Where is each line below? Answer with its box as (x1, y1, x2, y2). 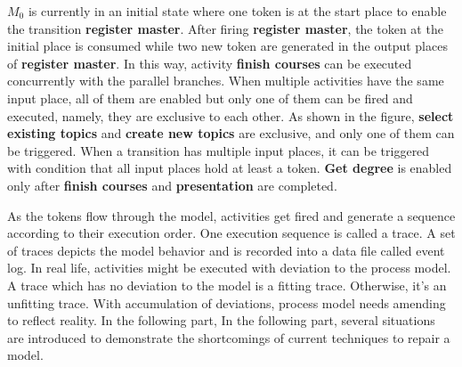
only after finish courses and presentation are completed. (7, 175, 337, 194)
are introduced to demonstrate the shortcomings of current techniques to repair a (7, 328, 450, 347)
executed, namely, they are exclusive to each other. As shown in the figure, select (7, 106, 454, 125)
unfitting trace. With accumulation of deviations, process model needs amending (7, 293, 446, 312)
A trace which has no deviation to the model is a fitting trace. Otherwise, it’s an (7, 275, 447, 294)
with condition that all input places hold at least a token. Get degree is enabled (7, 159, 452, 177)
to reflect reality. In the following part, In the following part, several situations (7, 311, 435, 330)
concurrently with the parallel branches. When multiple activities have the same (7, 71, 444, 90)
